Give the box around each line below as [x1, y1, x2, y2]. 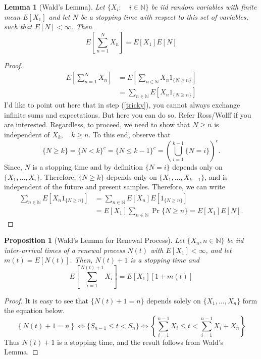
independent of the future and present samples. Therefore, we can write [4, 181, 225, 192]
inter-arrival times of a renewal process [4, 244, 125, 255]
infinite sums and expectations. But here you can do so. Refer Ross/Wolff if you [4, 109, 251, 120]
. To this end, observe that [88, 129, 171, 140]
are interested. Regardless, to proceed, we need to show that [4, 119, 190, 130]
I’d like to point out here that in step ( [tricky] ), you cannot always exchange [4, 99, 240, 110]
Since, [4, 162, 22, 172]
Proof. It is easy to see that [4, 295, 88, 305]
